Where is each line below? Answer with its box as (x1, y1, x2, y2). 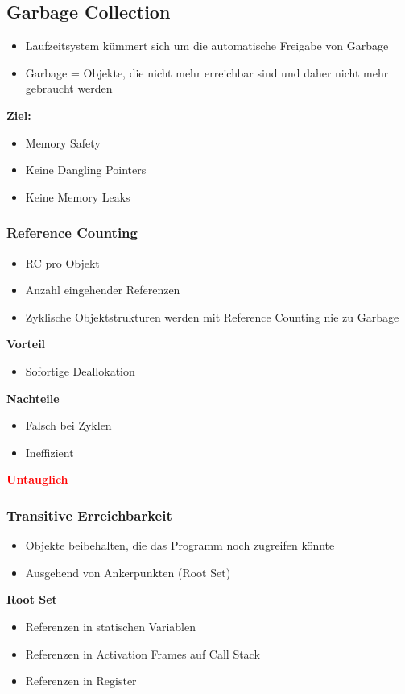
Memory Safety (25, 134, 101, 151)
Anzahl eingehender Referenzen (25, 281, 180, 298)
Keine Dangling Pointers (25, 161, 147, 178)
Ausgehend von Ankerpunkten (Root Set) (25, 563, 231, 580)
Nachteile (6, 389, 60, 406)
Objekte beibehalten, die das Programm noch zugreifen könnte (25, 537, 335, 554)
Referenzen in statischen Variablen (25, 617, 196, 634)
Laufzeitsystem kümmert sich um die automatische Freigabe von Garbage (25, 37, 389, 54)
